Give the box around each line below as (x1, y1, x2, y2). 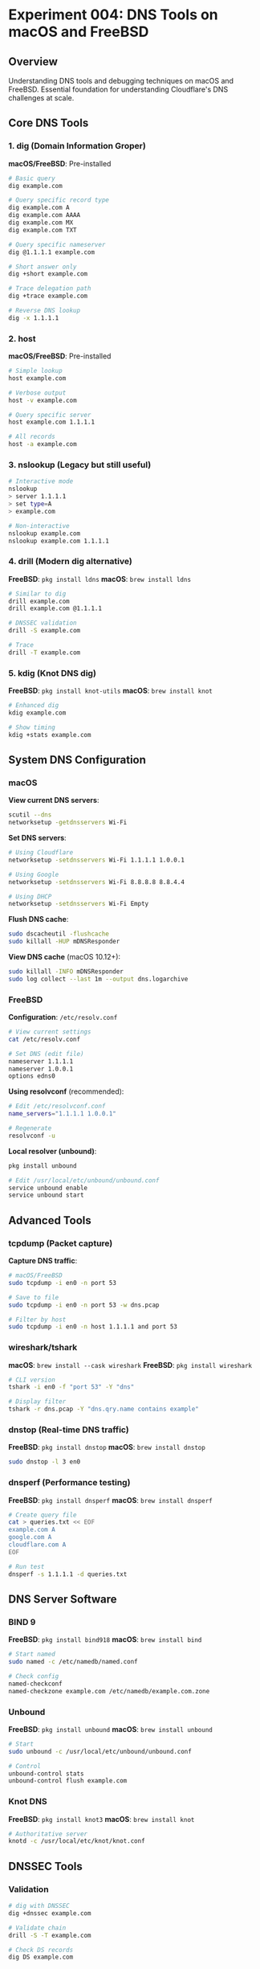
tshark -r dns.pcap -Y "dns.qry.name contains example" (8, 1405, 199, 1414)
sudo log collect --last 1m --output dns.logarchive (8, 975, 189, 983)
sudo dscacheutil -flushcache (8, 930, 110, 938)
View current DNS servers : (8, 796, 100, 805)
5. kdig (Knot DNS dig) (8, 667, 96, 678)
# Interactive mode (8, 477, 74, 485)
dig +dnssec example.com (8, 1909, 91, 1918)
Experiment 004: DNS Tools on (8, 6, 218, 24)
